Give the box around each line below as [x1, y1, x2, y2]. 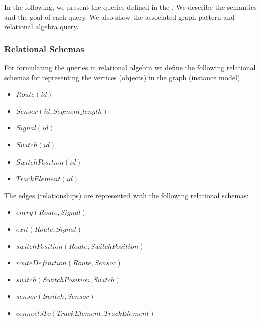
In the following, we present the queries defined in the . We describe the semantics [4, 2, 257, 12]
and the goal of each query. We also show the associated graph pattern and [4, 11, 235, 22]
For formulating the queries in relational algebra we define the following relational [4, 62, 256, 72]
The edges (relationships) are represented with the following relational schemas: [4, 190, 249, 200]
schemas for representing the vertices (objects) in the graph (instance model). [4, 72, 242, 82]
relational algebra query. [4, 21, 79, 32]
